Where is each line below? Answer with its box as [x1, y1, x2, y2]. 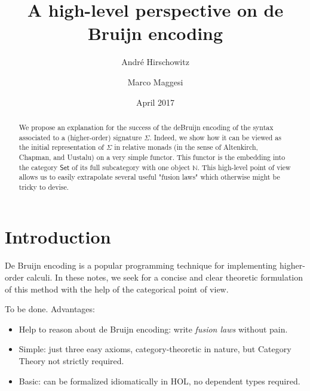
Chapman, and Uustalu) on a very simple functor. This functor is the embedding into [19, 152, 286, 162]
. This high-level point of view [197, 162, 291, 172]
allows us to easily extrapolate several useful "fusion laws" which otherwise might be [19, 172, 280, 182]
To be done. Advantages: [5, 303, 95, 315]
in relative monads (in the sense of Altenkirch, [114, 142, 258, 152]
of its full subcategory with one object [72, 162, 191, 172]
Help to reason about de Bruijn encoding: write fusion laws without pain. [19, 322, 288, 335]
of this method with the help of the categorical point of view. [5, 282, 229, 295]
